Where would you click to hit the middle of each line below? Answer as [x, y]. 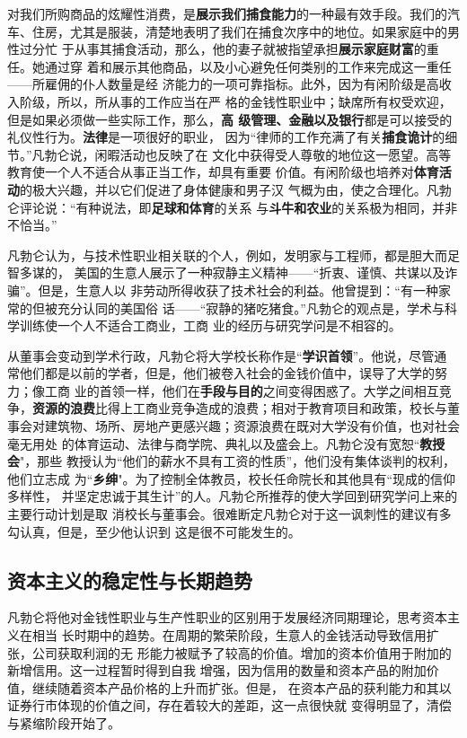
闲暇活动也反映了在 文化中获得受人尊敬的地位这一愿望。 [260, 154]
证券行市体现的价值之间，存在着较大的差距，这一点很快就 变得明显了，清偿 [229, 705]
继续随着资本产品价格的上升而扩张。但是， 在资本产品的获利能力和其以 [242, 687]
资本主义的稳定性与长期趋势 [130, 580]
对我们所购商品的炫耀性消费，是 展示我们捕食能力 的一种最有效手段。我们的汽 [233, 13]
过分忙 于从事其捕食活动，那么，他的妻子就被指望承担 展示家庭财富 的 [223, 49]
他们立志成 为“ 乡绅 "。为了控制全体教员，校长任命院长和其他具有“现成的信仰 [232, 478]
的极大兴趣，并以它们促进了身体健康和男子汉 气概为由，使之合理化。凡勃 [236, 189]
